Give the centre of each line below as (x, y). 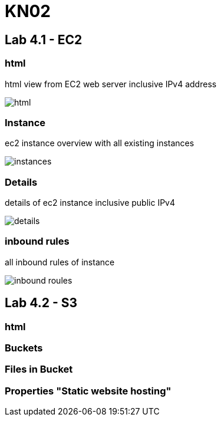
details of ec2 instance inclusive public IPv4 (90, 203)
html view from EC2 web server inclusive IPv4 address (111, 84)
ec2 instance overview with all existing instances (100, 143)
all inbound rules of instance (60, 262)
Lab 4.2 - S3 (41, 303)
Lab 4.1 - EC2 (44, 40)
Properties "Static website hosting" (88, 391)
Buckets (24, 348)
